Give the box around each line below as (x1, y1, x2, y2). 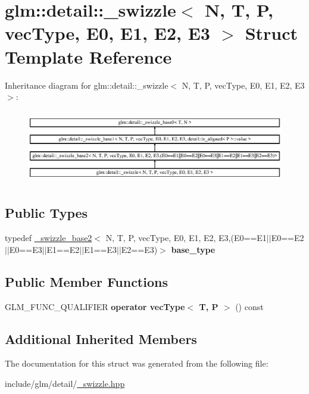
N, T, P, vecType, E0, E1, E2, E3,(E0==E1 (105, 232, 267, 244)
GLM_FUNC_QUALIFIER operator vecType (5, 300, 185, 312)
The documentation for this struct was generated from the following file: (5, 357, 269, 370)
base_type (171, 243, 216, 255)
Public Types (5, 204, 88, 222)
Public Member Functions (5, 272, 168, 290)
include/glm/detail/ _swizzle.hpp (5, 377, 125, 389)
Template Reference (5, 44, 172, 68)
